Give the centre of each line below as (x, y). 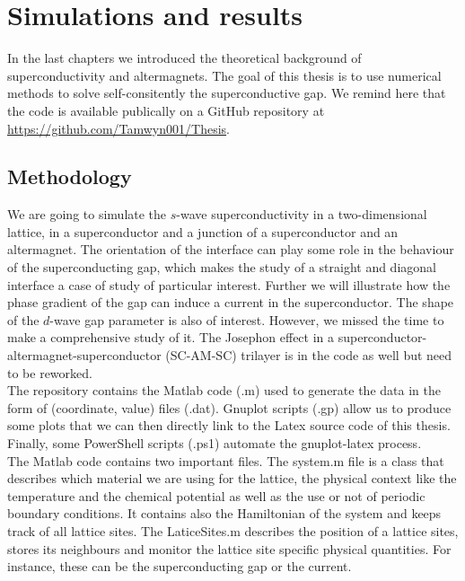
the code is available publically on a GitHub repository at (166, 110)
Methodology (70, 176)
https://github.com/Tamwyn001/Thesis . (118, 128)
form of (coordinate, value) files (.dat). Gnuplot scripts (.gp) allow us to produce (229, 407)
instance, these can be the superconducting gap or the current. (180, 566)
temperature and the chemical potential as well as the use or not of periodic (216, 495)
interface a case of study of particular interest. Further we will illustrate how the (229, 284)
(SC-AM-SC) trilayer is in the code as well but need (309, 355)
